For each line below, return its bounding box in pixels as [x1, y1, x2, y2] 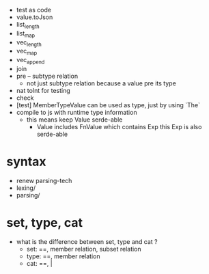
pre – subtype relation [16, 72, 79, 80]
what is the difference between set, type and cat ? [16, 237, 158, 245]
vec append [16, 56, 45, 66]
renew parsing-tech [16, 176, 72, 184]
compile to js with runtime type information [16, 108, 137, 116]
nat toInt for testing [16, 86, 71, 94]
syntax [6, 154, 46, 169]
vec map [16, 47, 38, 57]
